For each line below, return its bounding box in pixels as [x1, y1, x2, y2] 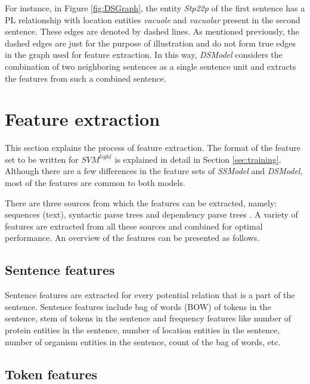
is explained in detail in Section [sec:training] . [114, 153, 281, 165]
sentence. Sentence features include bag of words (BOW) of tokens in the [5, 300, 271, 312]
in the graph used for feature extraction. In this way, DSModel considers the [5, 48, 283, 61]
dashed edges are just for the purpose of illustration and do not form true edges [5, 36, 296, 49]
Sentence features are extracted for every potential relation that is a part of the [5, 289, 295, 301]
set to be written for [5, 153, 79, 165]
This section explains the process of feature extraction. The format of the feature [5, 141, 301, 154]
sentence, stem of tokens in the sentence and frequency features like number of [5, 312, 291, 324]
